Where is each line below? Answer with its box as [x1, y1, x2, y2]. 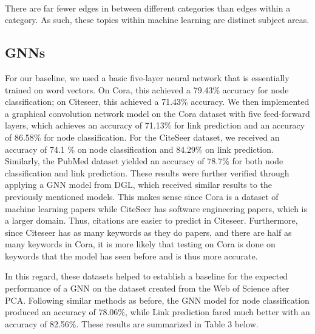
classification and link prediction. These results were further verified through [5, 166, 290, 179]
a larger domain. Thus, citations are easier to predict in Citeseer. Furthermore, [5, 214, 298, 227]
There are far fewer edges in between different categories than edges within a [5, 1, 291, 14]
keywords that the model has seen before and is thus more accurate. [5, 249, 258, 262]
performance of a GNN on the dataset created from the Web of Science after [5, 282, 290, 295]
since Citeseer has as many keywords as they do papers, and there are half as [5, 225, 292, 238]
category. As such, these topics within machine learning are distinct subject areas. [5, 13, 310, 26]
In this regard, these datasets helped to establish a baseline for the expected [5, 270, 288, 282]
